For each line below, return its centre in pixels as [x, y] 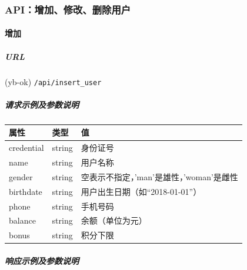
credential [26, 148]
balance [22, 220]
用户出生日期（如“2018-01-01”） [141, 191]
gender [21, 176]
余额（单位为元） [114, 220]
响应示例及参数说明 [42, 260]
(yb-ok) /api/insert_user [53, 81]
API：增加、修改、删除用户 [68, 9]
